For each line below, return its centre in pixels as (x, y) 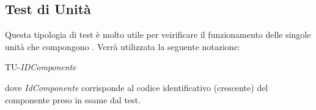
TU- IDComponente (41, 67)
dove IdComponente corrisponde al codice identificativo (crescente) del (137, 87)
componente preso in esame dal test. (73, 99)
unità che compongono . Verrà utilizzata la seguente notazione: (123, 46)
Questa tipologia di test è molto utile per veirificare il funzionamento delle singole (158, 35)
